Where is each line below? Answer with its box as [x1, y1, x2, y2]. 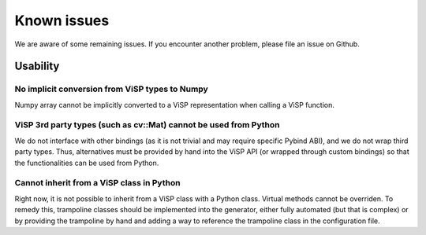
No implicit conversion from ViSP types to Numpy [14, 83, 208, 94]
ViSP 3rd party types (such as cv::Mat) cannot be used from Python [14, 119, 280, 130]
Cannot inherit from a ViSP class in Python [14, 178, 181, 189]
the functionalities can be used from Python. [14, 158, 159, 167]
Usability [14, 60, 60, 73]
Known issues [14, 12, 110, 29]
